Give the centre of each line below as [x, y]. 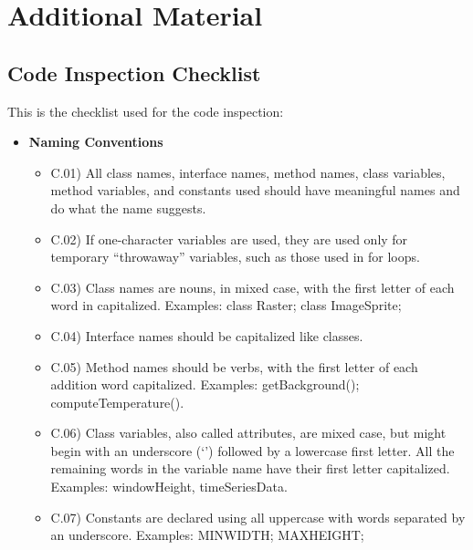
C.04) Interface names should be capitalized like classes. [207, 335]
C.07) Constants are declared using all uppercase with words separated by [258, 517]
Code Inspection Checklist [134, 73]
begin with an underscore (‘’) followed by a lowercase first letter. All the [252, 450]
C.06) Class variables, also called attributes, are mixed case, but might [248, 433]
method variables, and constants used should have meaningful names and [255, 190]
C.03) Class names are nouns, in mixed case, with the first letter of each [252, 287]
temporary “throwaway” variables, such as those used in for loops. [235, 257]
